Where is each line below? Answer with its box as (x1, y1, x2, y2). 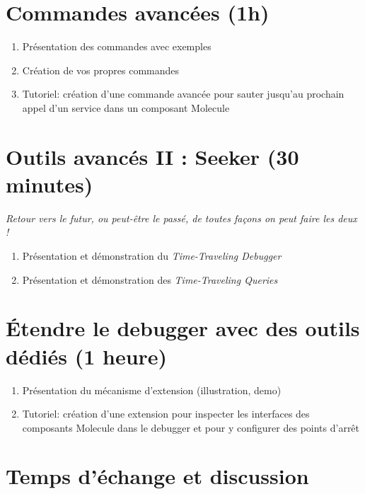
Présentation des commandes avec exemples (22, 39, 212, 54)
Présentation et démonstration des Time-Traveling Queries (22, 272, 278, 287)
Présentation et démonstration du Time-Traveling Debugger (22, 248, 282, 263)
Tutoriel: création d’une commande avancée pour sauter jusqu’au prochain (22, 86, 344, 101)
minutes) (6, 169, 93, 198)
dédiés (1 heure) (6, 341, 168, 370)
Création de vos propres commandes (22, 62, 180, 77)
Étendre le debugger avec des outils (6, 314, 360, 343)
